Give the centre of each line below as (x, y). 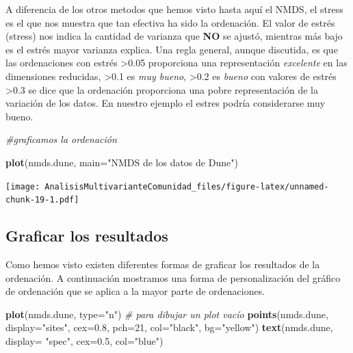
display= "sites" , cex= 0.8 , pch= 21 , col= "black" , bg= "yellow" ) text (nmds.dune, (169, 327)
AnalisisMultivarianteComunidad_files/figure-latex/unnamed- (187, 186)
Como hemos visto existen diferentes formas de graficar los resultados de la (163, 264)
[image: (23, 186)
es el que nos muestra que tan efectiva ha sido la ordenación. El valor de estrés (170, 22)
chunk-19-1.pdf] (42, 200)
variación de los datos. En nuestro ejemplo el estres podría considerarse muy (166, 103)
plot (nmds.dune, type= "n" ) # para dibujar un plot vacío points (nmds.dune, (167, 314)
